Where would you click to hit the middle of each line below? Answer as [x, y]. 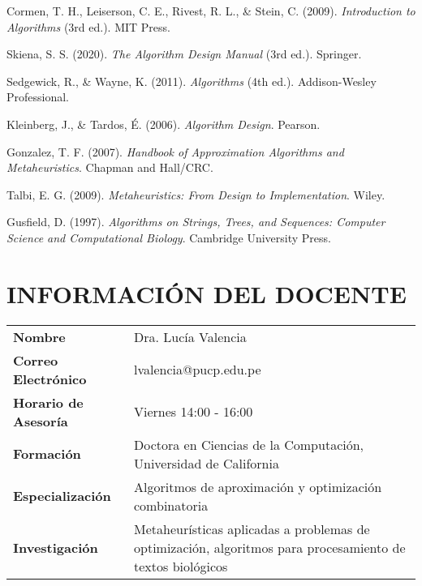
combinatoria [171, 505]
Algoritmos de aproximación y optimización [258, 486]
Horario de [48, 402]
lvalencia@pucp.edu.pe [198, 370]
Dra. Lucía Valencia [190, 336]
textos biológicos [181, 566]
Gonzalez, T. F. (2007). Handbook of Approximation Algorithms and [175, 151]
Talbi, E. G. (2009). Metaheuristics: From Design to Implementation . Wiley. [196, 194]
